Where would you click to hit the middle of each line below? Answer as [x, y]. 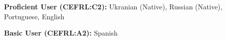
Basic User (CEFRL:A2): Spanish [61, 33]
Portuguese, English [34, 16]
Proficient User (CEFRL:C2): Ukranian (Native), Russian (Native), [113, 6]
